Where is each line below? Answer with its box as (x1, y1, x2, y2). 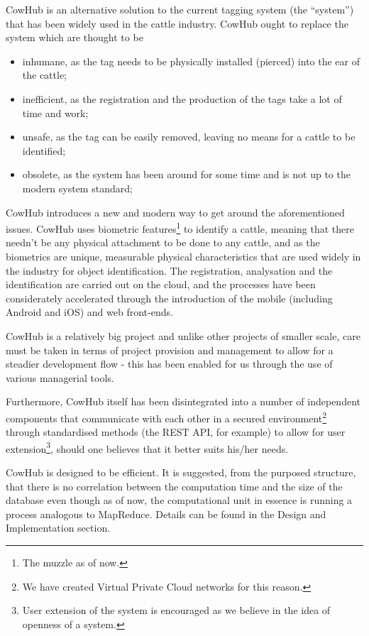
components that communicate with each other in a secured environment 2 (6, 408, 327, 425)
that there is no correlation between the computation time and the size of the (6, 478, 343, 493)
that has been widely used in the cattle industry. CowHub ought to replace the (6, 16, 348, 31)
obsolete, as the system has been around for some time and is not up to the (22, 167, 351, 182)
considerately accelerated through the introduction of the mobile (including (6, 290, 333, 305)
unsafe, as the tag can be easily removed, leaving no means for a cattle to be (22, 129, 356, 144)
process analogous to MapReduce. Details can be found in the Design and (6, 506, 326, 521)
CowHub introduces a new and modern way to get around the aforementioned (6, 204, 345, 219)
